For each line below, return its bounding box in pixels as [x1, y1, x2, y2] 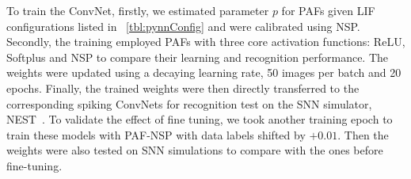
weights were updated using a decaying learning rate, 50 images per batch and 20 [6, 64, 401, 81]
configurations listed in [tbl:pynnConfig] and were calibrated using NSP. [6, 17, 360, 34]
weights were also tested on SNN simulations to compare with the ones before [6, 142, 383, 158]
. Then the [337, 126, 389, 143]
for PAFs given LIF [281, 2, 375, 18]
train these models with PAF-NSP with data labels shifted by [6, 126, 306, 143]
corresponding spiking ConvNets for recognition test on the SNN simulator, [6, 95, 372, 112]
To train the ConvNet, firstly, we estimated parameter [6, 2, 269, 18]
